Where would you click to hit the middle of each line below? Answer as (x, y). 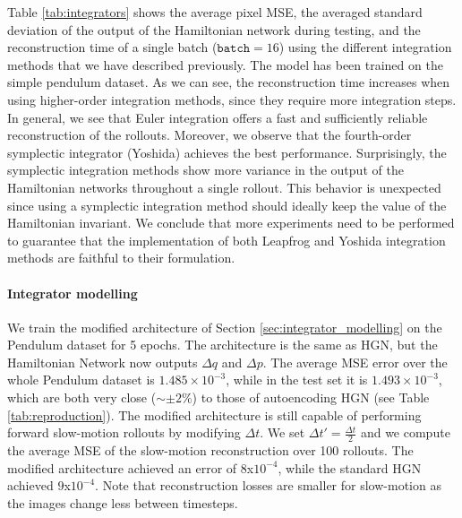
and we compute (405, 432)
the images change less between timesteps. (123, 502)
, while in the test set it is (297, 380)
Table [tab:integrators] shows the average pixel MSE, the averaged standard (215, 12)
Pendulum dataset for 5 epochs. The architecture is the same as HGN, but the (222, 345)
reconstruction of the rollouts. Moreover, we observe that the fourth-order (210, 135)
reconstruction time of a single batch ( (112, 47)
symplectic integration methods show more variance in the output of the (205, 170)
